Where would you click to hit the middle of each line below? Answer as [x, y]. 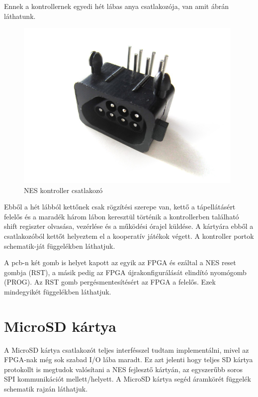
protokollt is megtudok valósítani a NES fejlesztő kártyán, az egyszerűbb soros [123, 369]
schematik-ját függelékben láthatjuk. [60, 246]
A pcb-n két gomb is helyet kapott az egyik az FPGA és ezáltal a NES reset [120, 262]
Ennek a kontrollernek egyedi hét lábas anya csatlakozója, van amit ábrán [116, 6]
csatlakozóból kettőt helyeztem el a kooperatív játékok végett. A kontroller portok [129, 236]
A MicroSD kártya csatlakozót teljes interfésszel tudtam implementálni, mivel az [127, 349]
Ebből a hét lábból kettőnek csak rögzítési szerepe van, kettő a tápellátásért [120, 207]
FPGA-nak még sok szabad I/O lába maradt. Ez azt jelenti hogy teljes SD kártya [129, 359]
